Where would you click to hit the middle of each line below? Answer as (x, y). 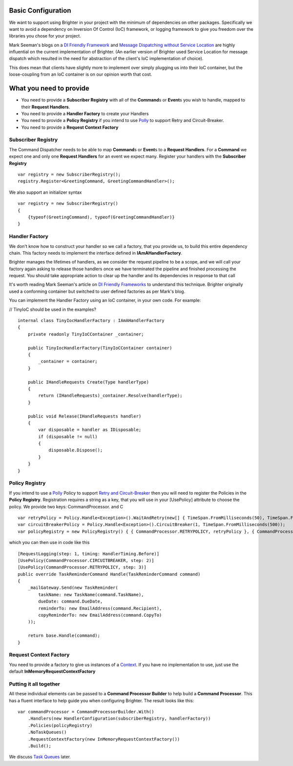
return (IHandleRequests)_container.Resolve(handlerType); (110, 396)
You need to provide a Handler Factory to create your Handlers (85, 113)
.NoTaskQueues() (47, 732)
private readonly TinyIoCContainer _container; (86, 334)
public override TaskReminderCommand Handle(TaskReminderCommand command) (109, 574)
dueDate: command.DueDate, (71, 602)
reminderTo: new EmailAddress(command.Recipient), (100, 608)
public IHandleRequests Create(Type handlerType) (88, 382)
